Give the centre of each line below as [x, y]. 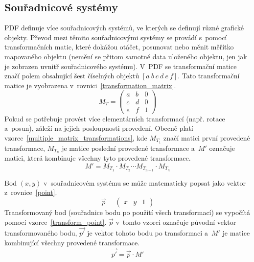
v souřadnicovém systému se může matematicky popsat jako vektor [145, 182]
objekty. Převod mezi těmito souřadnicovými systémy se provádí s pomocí [116, 37]
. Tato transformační [209, 76]
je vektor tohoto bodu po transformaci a [148, 233]
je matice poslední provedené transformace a [128, 148]
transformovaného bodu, [41, 233]
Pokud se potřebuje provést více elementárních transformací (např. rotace [115, 118]
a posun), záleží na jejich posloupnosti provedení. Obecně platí [99, 128]
